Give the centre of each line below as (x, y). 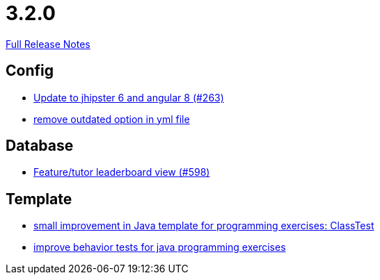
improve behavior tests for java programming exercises (160, 247)
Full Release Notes (48, 44)
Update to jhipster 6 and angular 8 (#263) (129, 97)
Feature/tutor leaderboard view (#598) (122, 172)
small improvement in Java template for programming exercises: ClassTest (204, 226)
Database (40, 146)
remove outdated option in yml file (112, 119)
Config (30, 71)
